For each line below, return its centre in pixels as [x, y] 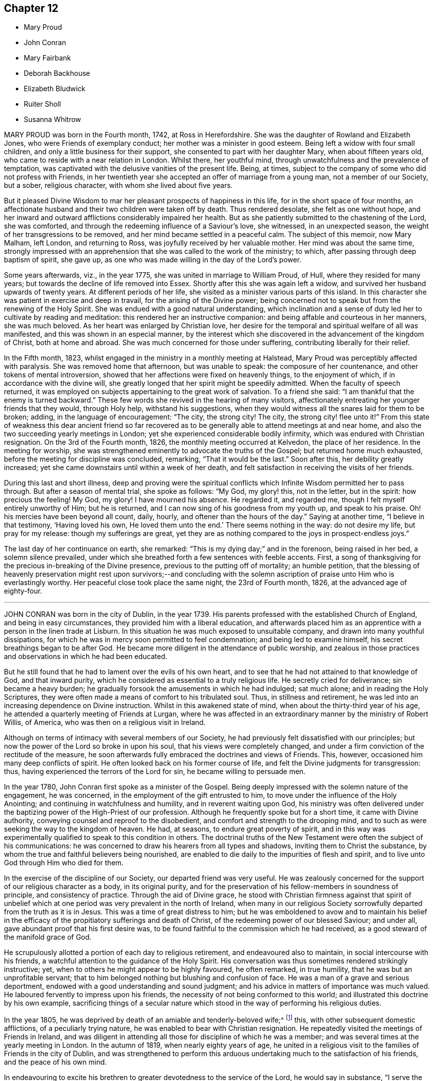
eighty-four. [23, 591]
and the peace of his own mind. [55, 1062]
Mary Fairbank [47, 58]
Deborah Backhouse [57, 73]
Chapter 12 [31, 8]
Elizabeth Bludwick [55, 89]
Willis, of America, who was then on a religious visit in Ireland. [105, 722]
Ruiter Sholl [42, 104]
